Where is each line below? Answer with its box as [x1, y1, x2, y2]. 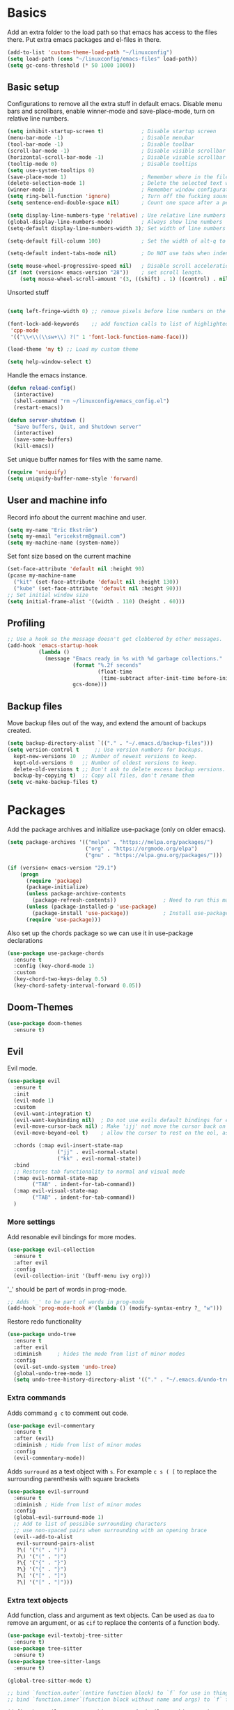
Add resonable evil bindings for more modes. [7, 1233, 136, 1241]
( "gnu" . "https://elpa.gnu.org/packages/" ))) [84, 852, 223, 858]
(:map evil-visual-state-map [13, 1188, 98, 1195]
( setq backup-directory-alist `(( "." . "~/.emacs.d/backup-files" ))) [7, 740, 214, 747]
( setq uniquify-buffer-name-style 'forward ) [7, 475, 139, 482]
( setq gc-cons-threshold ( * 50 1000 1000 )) [7, 61, 136, 69]
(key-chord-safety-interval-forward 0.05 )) [13, 982, 141, 989]
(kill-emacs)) [13, 443, 54, 450]
